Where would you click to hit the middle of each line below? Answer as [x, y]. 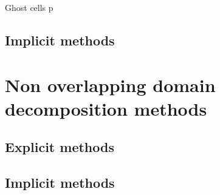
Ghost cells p [29, 7]
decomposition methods [106, 108]
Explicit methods [60, 147]
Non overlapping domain [110, 84]
